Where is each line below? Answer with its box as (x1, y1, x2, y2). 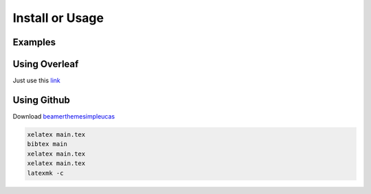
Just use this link (12, 76, 61, 85)
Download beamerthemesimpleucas (12, 112, 115, 120)
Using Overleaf (12, 58, 79, 70)
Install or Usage (12, 10, 104, 25)
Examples (12, 36, 56, 48)
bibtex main (27, 141, 68, 148)
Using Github (12, 94, 70, 106)
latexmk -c (27, 169, 64, 177)
